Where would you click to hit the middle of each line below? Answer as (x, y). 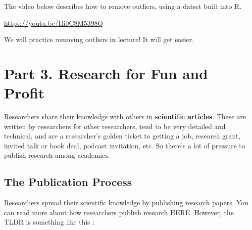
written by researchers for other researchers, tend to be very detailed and (115, 126)
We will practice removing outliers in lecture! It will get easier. (99, 39)
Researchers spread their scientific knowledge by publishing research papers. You (126, 203)
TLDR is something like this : (49, 222)
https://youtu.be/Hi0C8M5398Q (54, 23)
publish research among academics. (57, 155)
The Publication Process (68, 182)
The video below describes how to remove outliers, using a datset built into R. (123, 6)
